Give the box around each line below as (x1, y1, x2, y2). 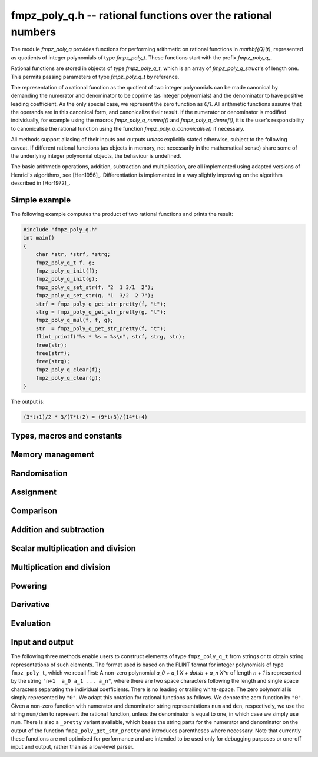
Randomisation (11, 468, 68, 478)
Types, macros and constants (11, 430, 122, 441)
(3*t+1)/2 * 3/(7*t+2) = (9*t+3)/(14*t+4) (23, 414, 148, 420)
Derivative (11, 600, 50, 610)
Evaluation (11, 619, 51, 629)
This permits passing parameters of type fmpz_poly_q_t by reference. (11, 73, 180, 80)
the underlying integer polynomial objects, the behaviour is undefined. (11, 152, 181, 160)
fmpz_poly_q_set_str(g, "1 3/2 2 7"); (35, 292, 154, 299)
